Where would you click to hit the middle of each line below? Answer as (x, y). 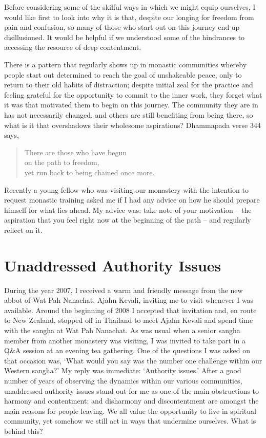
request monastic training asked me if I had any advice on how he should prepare (132, 200)
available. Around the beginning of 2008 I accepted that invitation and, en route (130, 310)
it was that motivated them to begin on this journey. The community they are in (131, 105)
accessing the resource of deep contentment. (73, 47)
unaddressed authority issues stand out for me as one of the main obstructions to (132, 390)
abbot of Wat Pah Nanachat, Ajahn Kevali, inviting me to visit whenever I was (129, 300)
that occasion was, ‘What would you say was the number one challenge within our (133, 360)
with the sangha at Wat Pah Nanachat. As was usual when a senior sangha (122, 330)
